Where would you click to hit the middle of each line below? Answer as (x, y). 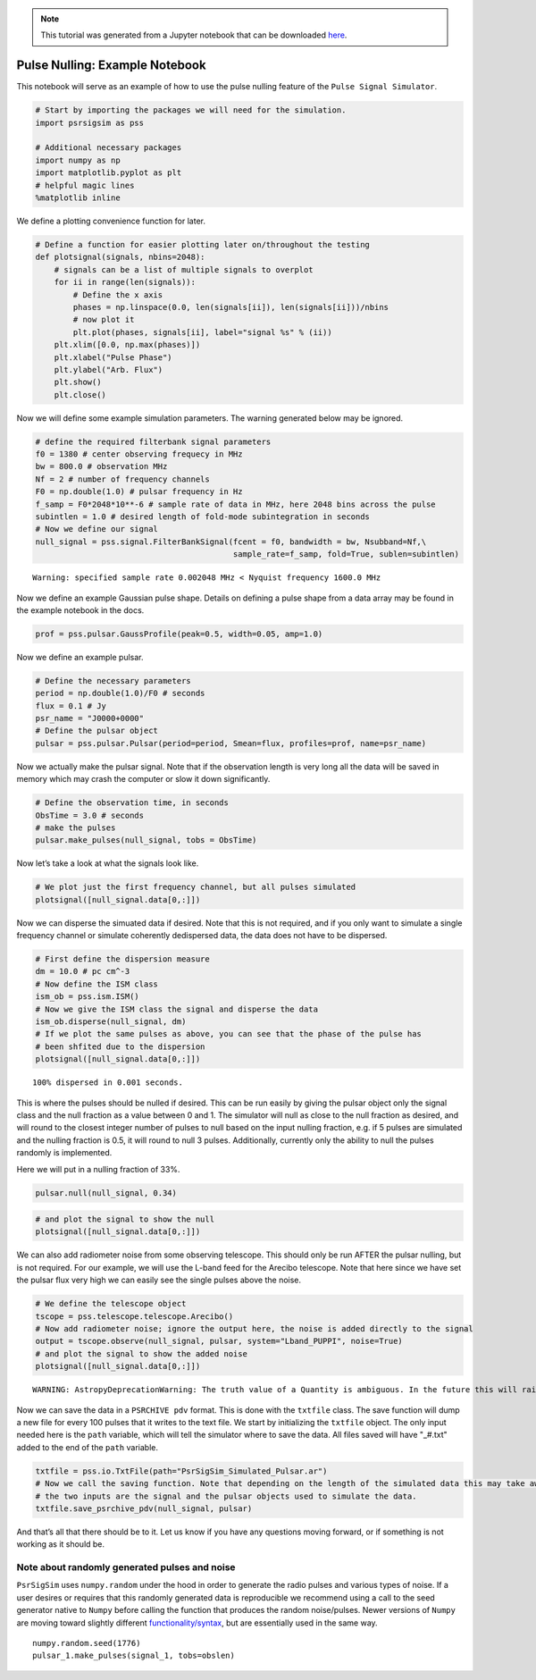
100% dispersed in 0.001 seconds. (108, 1083)
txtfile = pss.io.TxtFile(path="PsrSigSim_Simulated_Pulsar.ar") (181, 1471)
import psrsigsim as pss (90, 122)
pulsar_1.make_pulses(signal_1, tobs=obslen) (134, 1656)
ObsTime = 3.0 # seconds (90, 815)
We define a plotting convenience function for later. (111, 221)
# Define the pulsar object (96, 731)
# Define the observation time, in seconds (132, 803)
